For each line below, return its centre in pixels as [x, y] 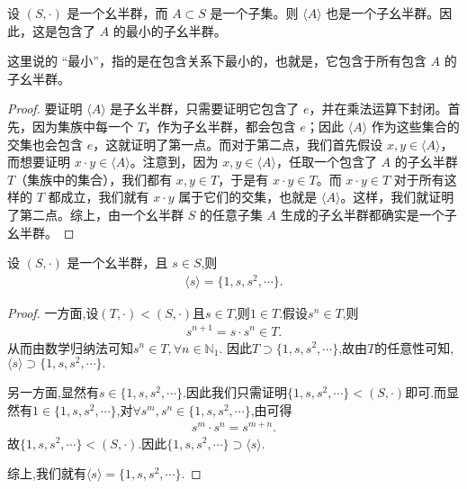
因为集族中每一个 [82, 126]
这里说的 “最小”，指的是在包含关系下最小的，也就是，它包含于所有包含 [217, 61]
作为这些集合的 [415, 126]
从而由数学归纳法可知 [70, 347]
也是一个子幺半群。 [383, 13]
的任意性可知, [414, 347]
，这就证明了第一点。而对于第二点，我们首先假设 [238, 144]
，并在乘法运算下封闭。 [378, 109]
